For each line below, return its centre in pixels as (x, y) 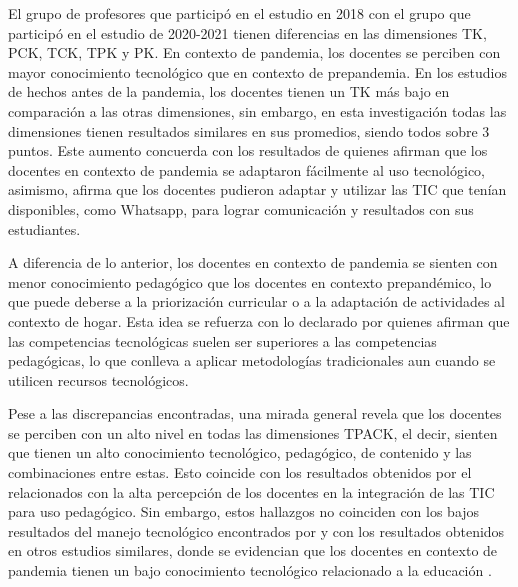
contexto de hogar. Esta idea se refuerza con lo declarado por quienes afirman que (259, 320)
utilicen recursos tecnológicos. (98, 379)
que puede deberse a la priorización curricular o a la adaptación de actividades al (257, 301)
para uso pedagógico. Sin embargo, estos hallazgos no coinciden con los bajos (244, 511)
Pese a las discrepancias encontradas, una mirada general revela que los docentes (255, 413)
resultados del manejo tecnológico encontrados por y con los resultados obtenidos (256, 530)
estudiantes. (44, 228)
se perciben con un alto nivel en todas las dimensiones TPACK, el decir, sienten (253, 432)
